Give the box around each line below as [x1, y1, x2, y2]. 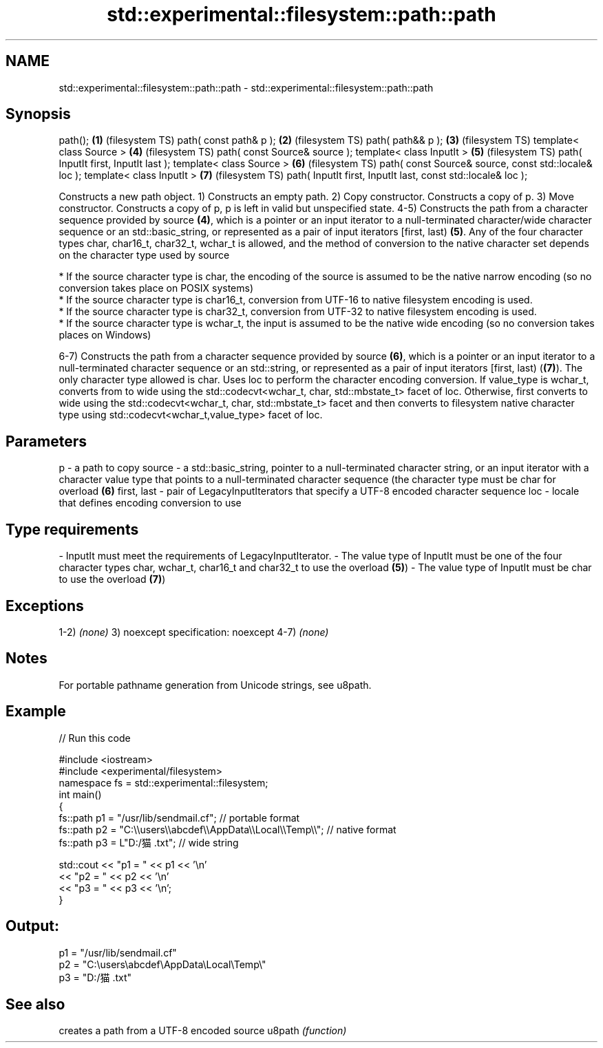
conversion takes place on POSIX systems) [59, 282, 254, 295]
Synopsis [6, 105, 71, 123]
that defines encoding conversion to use [59, 497, 242, 509]
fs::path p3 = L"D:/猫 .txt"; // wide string [59, 836, 239, 848]
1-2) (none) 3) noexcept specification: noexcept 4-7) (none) [59, 625, 329, 638]
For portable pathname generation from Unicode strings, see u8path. [59, 678, 372, 691]
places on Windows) [59, 329, 151, 341]
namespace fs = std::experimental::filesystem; [59, 776, 268, 789]
